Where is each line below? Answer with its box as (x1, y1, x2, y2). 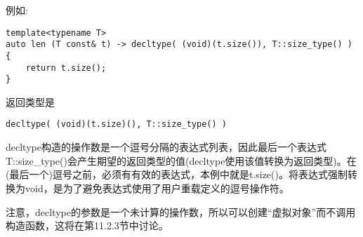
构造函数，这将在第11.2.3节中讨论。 (6, 218, 169, 233)
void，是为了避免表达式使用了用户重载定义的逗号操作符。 (25, 180, 289, 195)
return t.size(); (25, 62, 107, 73)
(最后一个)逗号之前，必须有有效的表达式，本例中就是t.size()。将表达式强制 (6, 167, 348, 182)
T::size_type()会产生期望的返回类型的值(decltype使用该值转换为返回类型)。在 (6, 153, 357, 168)
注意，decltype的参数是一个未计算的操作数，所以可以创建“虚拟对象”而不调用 (6, 204, 356, 219)
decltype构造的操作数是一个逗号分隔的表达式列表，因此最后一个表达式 (6, 140, 326, 154)
